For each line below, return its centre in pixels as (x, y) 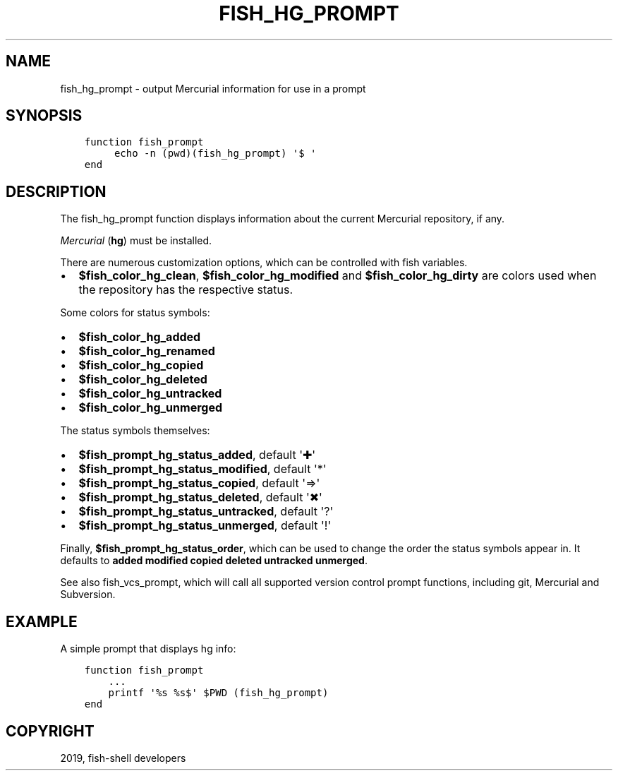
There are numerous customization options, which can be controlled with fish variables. (264, 263)
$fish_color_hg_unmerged (151, 408)
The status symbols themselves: (135, 431)
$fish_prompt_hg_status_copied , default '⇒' (199, 483)
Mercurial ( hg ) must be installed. (136, 241)
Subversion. (88, 595)
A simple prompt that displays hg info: (148, 649)
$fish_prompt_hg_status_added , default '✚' (197, 455)
